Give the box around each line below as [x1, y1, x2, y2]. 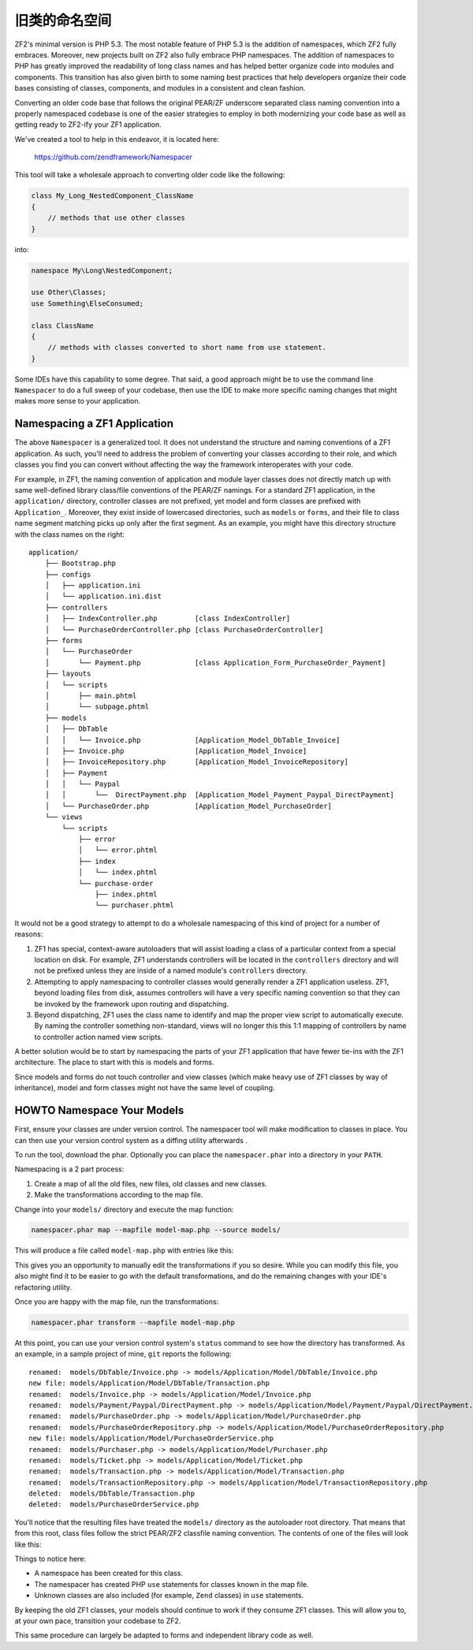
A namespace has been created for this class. [34, 1569, 184, 1578]
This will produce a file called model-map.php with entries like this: [14, 1246, 234, 1255]
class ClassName [31, 321, 95, 330]
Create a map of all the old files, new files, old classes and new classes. [34, 1179, 267, 1188]
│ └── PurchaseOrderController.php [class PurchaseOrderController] [44, 625, 324, 634]
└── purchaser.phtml [95, 901, 175, 910]
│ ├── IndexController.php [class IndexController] [44, 614, 291, 623]
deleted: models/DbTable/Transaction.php [28, 1489, 196, 1498]
